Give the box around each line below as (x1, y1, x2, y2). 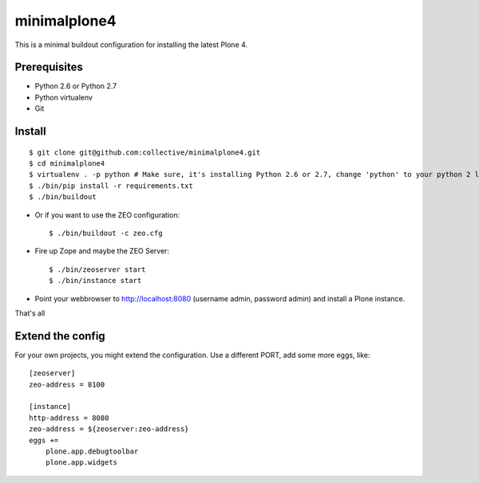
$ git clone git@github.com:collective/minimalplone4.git (29, 147, 261, 157)
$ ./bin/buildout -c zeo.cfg (49, 228, 163, 238)
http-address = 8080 (29, 413, 109, 422)
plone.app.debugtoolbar (45, 446, 139, 456)
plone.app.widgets (45, 458, 118, 467)
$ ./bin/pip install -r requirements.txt (29, 181, 193, 190)
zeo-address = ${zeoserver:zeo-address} (29, 425, 189, 434)
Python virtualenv (34, 92, 93, 102)
